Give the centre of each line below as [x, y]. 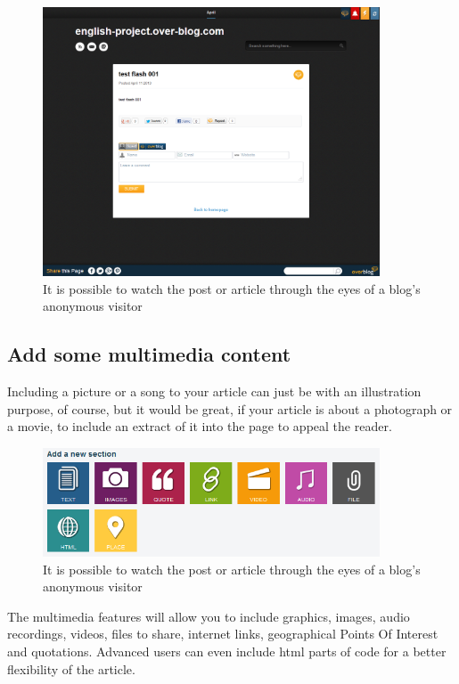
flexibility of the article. [71, 668]
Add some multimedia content [149, 354]
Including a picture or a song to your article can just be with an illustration [214, 391]
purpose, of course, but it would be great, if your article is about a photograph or [230, 408]
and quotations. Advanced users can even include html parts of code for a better [227, 651]
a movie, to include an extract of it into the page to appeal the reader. [200, 426]
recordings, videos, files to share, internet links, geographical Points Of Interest [223, 634]
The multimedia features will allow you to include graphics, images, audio [209, 616]
